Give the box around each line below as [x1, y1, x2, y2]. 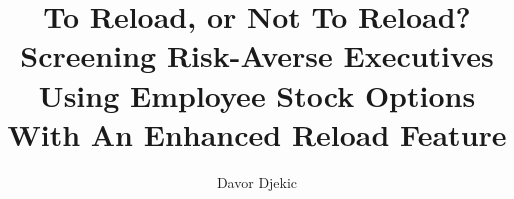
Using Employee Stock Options [38, 74, 476, 115]
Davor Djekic [216, 171, 298, 192]
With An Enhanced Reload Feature [7, 113, 507, 154]
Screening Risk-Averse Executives [20, 35, 494, 76]
